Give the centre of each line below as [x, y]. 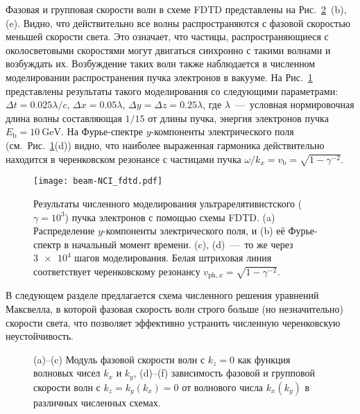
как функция [264, 359]
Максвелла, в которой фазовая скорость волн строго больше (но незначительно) [174, 308]
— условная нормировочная [294, 104]
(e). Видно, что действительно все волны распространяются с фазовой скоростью [178, 23]
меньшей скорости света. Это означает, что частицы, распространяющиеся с [167, 36]
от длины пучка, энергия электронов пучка [238, 118]
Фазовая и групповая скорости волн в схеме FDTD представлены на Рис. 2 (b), [176, 9]
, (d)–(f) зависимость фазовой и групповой [224, 373]
